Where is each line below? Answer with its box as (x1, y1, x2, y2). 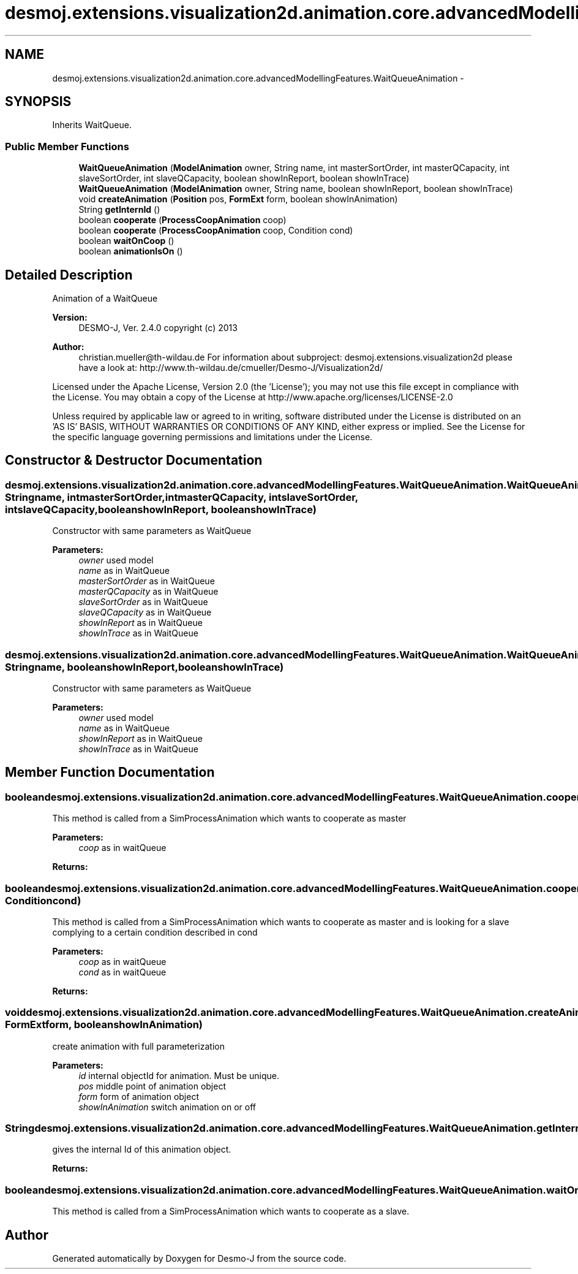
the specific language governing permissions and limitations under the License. (52, 432, 373, 443)
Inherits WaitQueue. (52, 120, 132, 131)
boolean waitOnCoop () (78, 235, 175, 246)
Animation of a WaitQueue (52, 293, 158, 304)
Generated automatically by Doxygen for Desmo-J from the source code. (52, 1253, 347, 1264)
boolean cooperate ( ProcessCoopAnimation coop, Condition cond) (78, 225, 353, 236)
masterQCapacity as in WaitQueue (78, 586, 219, 597)
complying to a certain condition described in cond (52, 926, 258, 937)
